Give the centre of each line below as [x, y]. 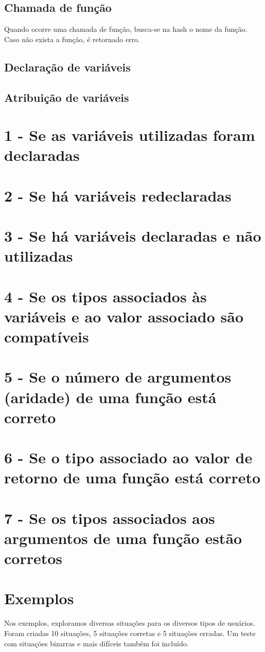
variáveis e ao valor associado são [124, 316]
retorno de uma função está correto [132, 477]
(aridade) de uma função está [110, 397]
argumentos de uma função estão [123, 538]
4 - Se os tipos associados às [105, 296]
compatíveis [47, 337]
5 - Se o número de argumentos [118, 377]
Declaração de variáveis [67, 67]
